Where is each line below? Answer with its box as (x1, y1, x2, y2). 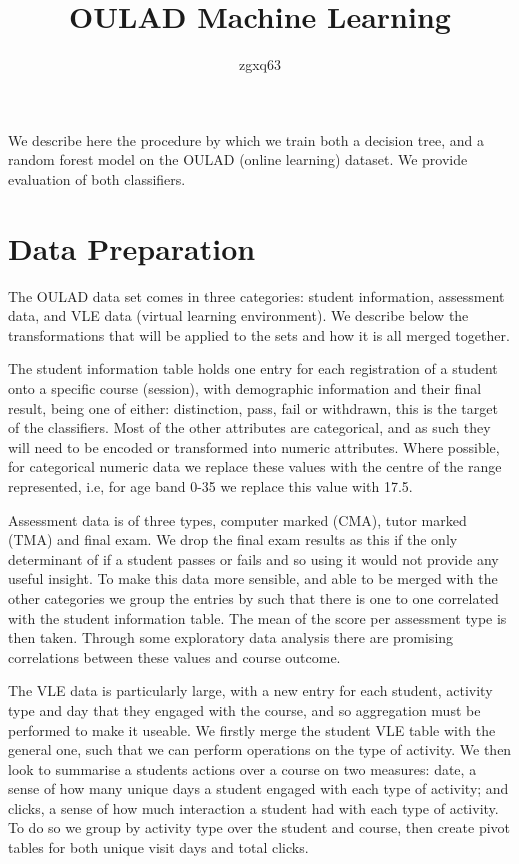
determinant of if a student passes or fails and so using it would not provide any (8, 548, 499, 569)
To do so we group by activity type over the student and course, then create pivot (8, 817, 511, 838)
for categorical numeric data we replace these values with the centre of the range (8, 456, 502, 477)
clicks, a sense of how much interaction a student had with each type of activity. (8, 797, 499, 818)
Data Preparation (8, 227, 256, 268)
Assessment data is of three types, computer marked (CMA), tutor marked (8, 509, 467, 530)
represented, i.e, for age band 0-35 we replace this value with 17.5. (8, 475, 413, 496)
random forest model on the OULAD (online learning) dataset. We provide (8, 149, 468, 170)
